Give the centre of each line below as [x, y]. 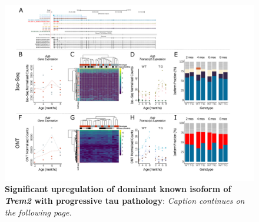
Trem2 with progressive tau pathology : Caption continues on [125, 200]
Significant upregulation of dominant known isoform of [118, 189]
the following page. [38, 212]
